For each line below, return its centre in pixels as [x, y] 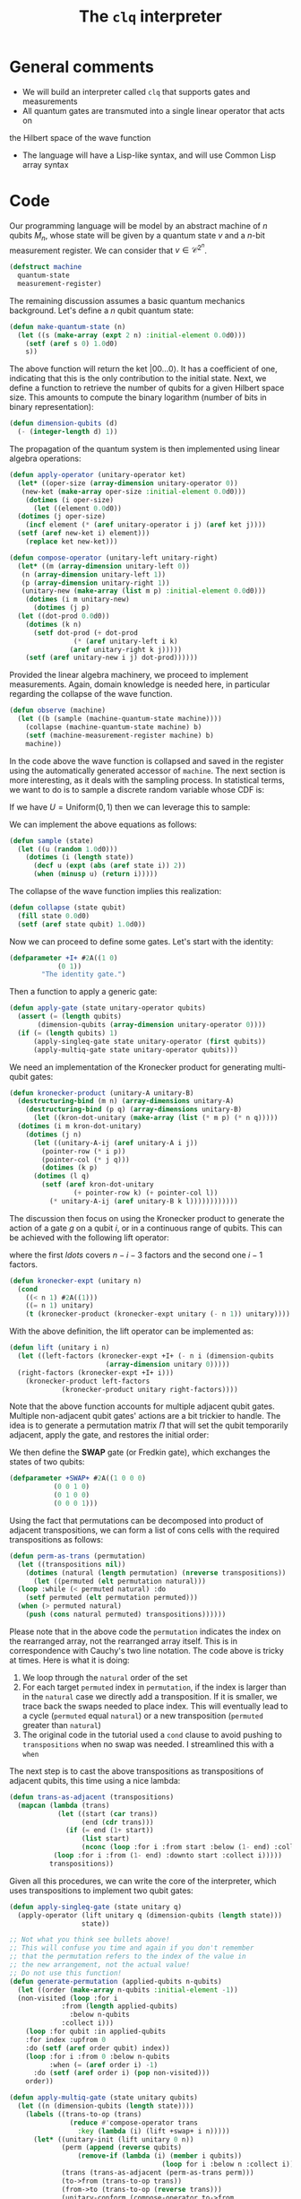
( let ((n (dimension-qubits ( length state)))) [106, 2106]
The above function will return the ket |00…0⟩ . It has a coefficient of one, [143, 369]
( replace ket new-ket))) [72, 542]
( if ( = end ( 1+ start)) [110, 1830]
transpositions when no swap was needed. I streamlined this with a [148, 1744]
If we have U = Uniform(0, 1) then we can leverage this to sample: [130, 807]
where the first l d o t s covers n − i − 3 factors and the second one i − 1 [136, 1255]
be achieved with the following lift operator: [90, 1237]
